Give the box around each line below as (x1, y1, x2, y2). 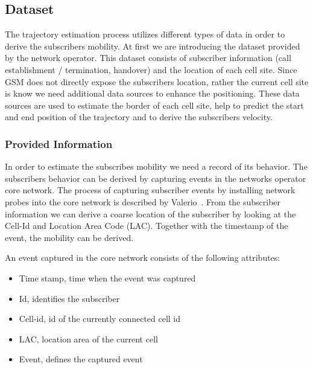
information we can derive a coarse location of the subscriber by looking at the (5, 207, 296, 220)
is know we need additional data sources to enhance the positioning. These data (5, 87, 300, 100)
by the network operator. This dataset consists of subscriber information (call (5, 51, 291, 64)
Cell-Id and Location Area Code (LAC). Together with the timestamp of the (5, 219, 288, 232)
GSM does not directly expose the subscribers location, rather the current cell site (5, 75, 309, 88)
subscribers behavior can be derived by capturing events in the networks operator (5, 172, 306, 184)
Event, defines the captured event (19, 353, 143, 365)
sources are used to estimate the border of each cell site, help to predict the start (5, 98, 304, 111)
